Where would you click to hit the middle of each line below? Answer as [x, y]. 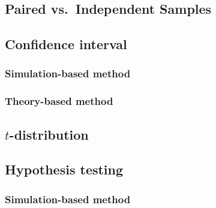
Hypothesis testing [64, 169]
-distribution [49, 134]
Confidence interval [66, 44]
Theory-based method [59, 101]
